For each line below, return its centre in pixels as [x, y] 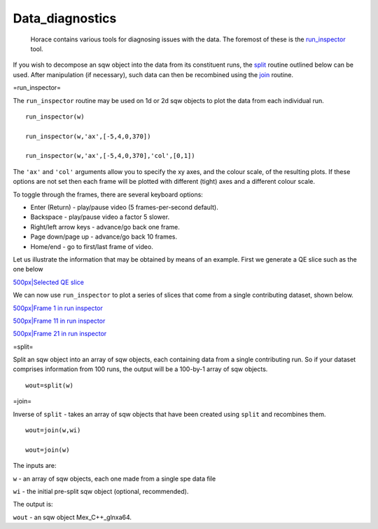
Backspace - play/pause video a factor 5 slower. [100, 217]
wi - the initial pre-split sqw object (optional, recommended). [101, 491]
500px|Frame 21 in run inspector [60, 334]
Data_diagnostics [65, 18]
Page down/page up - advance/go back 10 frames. [104, 237]
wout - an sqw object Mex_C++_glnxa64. [72, 517]
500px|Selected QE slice [48, 282]
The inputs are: [35, 466]
